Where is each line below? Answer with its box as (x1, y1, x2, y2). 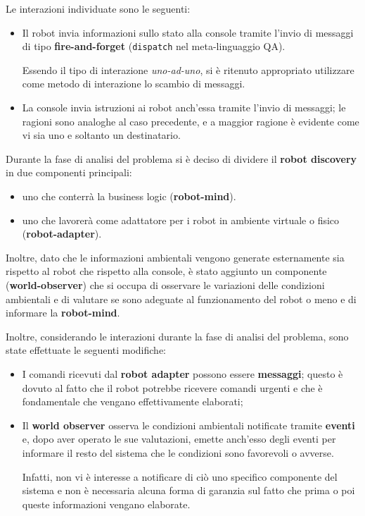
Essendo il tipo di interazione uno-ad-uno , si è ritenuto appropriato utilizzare (22, 62, 354, 77)
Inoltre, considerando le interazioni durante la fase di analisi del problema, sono (6, 328, 349, 343)
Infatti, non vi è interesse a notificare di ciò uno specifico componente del (22, 469, 338, 484)
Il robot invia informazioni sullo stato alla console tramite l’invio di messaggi (22, 25, 354, 39)
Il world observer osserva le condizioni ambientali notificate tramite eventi (22, 417, 355, 432)
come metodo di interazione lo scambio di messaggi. (22, 76, 245, 91)
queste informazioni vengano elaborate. (22, 496, 191, 511)
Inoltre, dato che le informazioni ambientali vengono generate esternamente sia (6, 250, 345, 264)
